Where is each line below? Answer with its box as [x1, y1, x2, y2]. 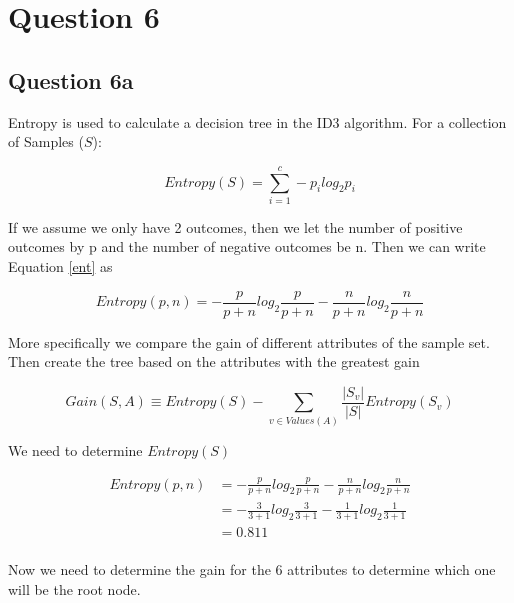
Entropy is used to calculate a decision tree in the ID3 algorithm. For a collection [8, 111, 507, 132]
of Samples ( [8, 131, 84, 152]
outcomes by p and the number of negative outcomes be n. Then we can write [8, 236, 486, 257]
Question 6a [8, 64, 134, 95]
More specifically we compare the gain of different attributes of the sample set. [8, 331, 490, 352]
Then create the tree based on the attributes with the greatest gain [8, 351, 420, 372]
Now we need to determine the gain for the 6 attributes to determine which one [8, 558, 496, 579]
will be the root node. [8, 578, 141, 599]
